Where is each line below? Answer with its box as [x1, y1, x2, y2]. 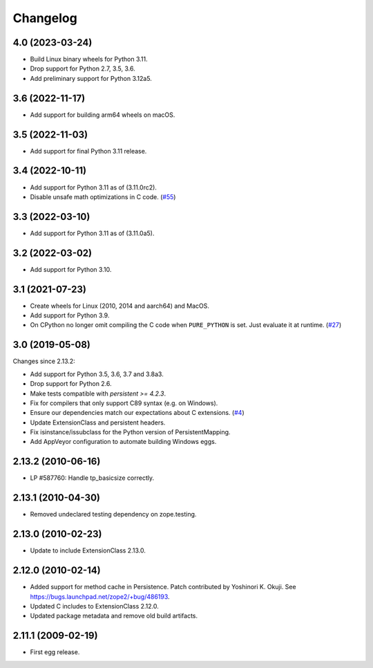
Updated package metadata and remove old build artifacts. [30, 612, 198, 620]
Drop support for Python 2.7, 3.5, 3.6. [30, 64, 135, 73]
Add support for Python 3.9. [30, 311, 110, 319]
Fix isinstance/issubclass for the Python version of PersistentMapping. [30, 428, 231, 436]
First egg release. [30, 648, 80, 656]
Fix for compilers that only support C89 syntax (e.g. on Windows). [30, 398, 218, 407]
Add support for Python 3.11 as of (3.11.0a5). [30, 229, 155, 237]
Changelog [12, 10, 77, 26]
